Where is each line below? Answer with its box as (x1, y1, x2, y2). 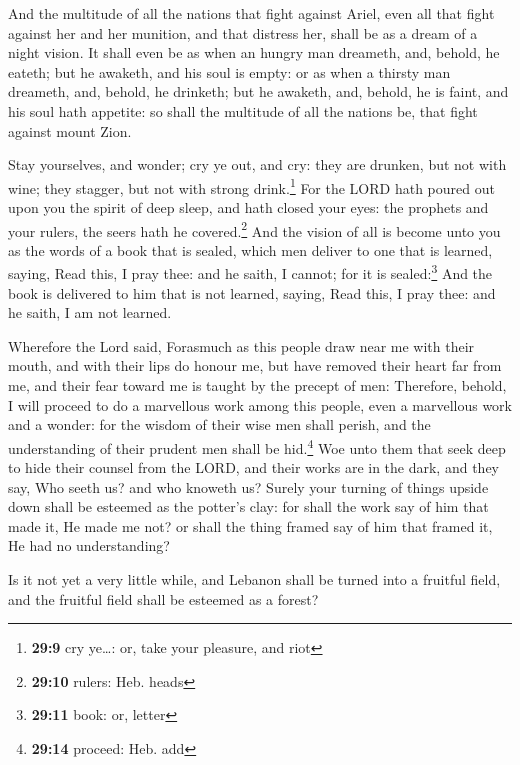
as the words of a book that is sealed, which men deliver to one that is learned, (8, 239, 493, 260)
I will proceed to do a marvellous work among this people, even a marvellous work (8, 394, 512, 415)
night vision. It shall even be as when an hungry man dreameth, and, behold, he (8, 42, 500, 63)
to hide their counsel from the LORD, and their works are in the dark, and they (8, 457, 499, 478)
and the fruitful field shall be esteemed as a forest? (8, 588, 319, 609)
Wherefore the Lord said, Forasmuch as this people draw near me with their (8, 335, 475, 356)
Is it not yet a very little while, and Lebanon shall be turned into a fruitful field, (8, 569, 501, 590)
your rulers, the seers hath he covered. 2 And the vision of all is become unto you (8, 217, 501, 241)
